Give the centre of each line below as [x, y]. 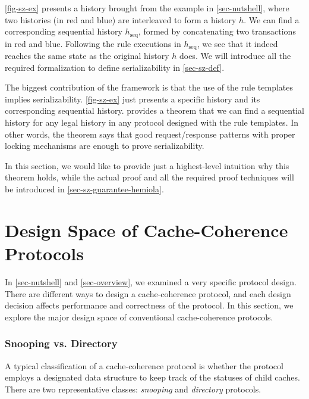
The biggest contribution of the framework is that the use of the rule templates [149, 87]
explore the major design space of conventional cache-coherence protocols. [139, 317]
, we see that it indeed [237, 43]
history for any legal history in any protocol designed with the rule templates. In [152, 122]
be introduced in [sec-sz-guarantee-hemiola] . [84, 189]
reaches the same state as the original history [87, 56]
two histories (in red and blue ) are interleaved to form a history [121, 19]
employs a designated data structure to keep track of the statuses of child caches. [152, 377]
